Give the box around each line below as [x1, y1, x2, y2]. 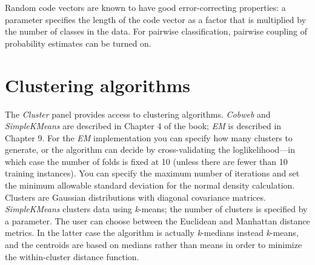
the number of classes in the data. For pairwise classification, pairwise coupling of [5, 25, 308, 38]
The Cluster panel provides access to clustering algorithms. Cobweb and [5, 107, 271, 120]
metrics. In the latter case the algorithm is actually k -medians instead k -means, [5, 226, 299, 239]
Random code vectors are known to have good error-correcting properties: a [5, 1, 286, 13]
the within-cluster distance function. [5, 250, 139, 263]
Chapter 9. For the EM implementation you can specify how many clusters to [5, 131, 293, 144]
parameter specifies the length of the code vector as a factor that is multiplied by [5, 13, 307, 25]
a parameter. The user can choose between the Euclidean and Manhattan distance [5, 214, 310, 227]
